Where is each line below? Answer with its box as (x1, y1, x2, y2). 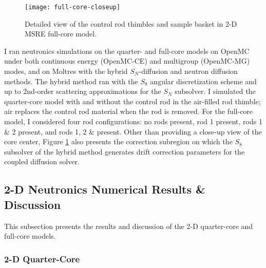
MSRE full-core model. (25, 28, 97, 39)
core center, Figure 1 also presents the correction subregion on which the (4, 136, 233, 147)
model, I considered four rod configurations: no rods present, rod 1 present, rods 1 (4, 116, 262, 126)
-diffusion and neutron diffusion (139, 66, 238, 76)
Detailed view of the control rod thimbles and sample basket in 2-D (25, 18, 237, 29)
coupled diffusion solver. (4, 156, 80, 167)
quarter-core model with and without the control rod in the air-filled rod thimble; (4, 95, 261, 106)
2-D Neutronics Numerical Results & (4, 181, 205, 197)
